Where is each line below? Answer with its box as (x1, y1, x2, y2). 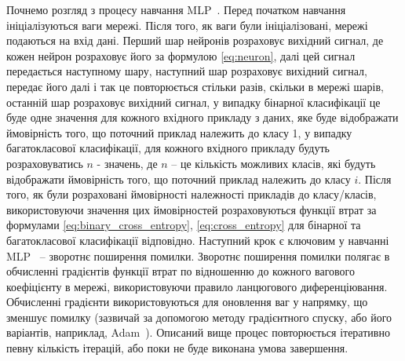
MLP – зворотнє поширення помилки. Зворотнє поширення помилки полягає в (6, 247, 390, 264)
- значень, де (97, 155, 158, 171)
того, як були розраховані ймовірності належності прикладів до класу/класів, (6, 186, 377, 202)
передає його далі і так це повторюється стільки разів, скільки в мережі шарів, (6, 78, 384, 94)
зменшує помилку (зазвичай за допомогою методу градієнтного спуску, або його (6, 308, 392, 325)
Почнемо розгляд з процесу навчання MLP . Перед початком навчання (6, 2, 346, 17)
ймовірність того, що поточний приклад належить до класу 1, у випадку (6, 124, 352, 140)
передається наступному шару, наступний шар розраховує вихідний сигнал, (6, 63, 367, 79)
